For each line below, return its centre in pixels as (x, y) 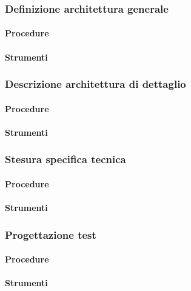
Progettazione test (51, 234)
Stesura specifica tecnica (65, 159)
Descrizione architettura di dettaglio (95, 84)
